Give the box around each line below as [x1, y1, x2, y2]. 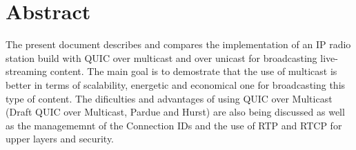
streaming [6, 64, 48, 78]
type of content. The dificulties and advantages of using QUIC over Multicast [6, 91, 333, 105]
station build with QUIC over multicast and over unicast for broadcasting [6, 50, 317, 65]
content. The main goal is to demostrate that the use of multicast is [50, 64, 337, 78]
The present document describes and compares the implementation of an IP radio [6, 37, 351, 52]
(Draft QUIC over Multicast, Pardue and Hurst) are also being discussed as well [6, 105, 345, 119]
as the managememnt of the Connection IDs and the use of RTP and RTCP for [6, 118, 342, 132]
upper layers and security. [6, 131, 115, 146]
